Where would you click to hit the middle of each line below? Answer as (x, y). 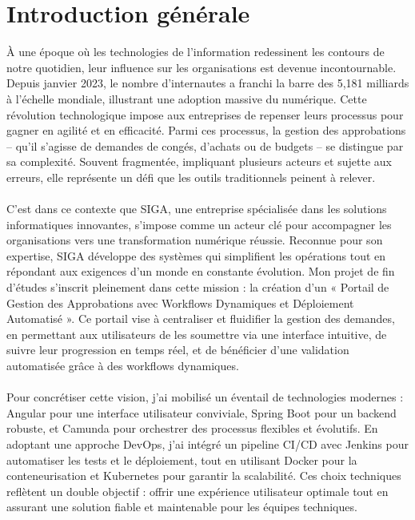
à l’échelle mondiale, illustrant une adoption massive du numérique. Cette (187, 98)
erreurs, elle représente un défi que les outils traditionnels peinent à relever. (191, 177)
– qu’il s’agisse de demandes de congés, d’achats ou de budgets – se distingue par (205, 145)
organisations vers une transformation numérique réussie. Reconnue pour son (195, 240)
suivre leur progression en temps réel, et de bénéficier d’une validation (178, 350)
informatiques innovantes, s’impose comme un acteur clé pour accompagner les (199, 224)
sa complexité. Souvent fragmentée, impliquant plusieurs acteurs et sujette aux (199, 161)
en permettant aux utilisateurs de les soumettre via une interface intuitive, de (197, 334)
